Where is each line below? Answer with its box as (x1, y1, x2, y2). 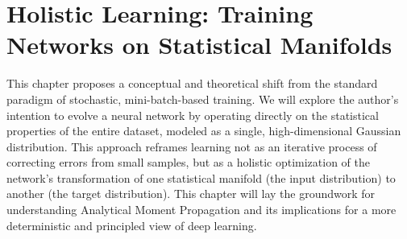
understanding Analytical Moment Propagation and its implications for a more (6, 201, 397, 218)
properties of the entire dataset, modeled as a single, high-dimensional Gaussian (6, 122, 401, 139)
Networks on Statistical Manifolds (6, 28, 392, 61)
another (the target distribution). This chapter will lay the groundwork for (6, 185, 376, 202)
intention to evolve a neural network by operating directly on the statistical (6, 106, 379, 123)
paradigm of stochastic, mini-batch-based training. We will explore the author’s (6, 90, 399, 107)
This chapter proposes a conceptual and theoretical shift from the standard (6, 75, 378, 92)
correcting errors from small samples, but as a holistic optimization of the (6, 154, 371, 171)
